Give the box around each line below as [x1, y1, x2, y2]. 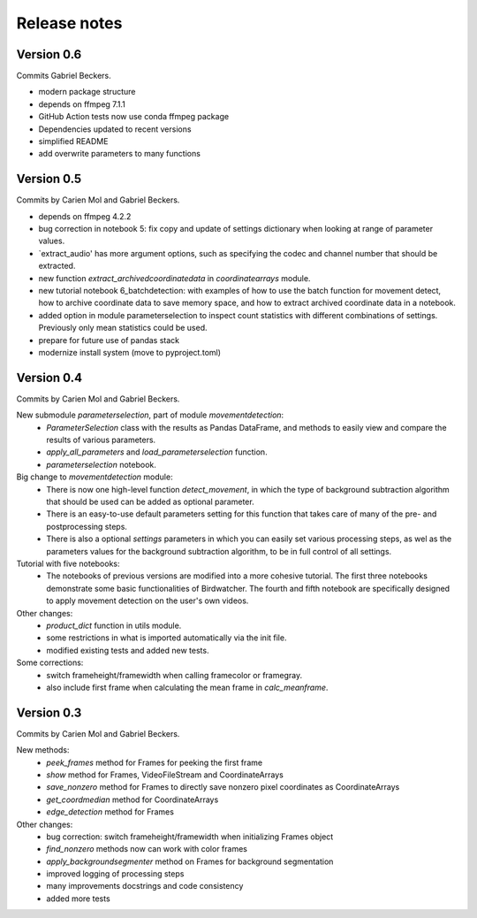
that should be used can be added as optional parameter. [46, 496, 255, 508]
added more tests [46, 893, 110, 904]
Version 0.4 [16, 370, 83, 385]
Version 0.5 [16, 172, 82, 187]
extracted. [38, 261, 76, 272]
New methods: [16, 745, 70, 755]
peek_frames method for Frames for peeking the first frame [46, 757, 263, 768]
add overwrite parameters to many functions [38, 149, 201, 159]
